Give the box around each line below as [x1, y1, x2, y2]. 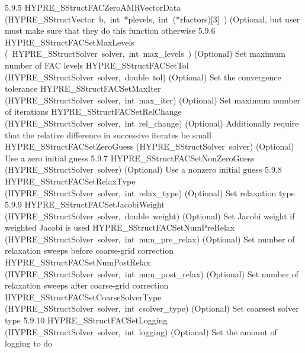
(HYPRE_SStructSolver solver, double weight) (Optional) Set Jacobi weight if [5, 209, 295, 222]
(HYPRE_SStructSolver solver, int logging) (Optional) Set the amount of [5, 325, 277, 338]
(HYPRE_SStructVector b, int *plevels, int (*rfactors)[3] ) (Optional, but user [5, 12, 300, 25]
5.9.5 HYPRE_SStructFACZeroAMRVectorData [5, 1, 181, 13]
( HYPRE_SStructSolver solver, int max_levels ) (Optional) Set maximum [5, 47, 285, 60]
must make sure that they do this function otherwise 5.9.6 [5, 24, 216, 37]
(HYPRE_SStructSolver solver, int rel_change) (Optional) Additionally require [5, 116, 299, 129]
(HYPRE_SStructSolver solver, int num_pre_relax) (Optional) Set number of [5, 232, 295, 245]
